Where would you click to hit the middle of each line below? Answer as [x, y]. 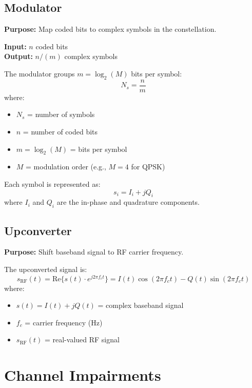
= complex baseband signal [141, 305]
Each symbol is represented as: [52, 184]
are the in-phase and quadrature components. [128, 202]
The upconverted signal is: [46, 269]
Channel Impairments [83, 375]
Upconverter [38, 230]
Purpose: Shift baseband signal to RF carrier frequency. [94, 252]
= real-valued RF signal [82, 339]
